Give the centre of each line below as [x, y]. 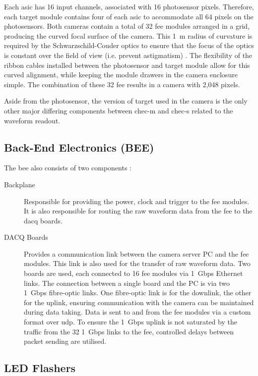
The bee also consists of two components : [68, 168]
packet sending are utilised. [65, 341]
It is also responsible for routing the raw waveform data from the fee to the [138, 211]
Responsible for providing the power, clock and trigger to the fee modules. [137, 201]
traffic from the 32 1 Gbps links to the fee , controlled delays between [129, 331]
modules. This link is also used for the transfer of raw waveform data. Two [137, 263]
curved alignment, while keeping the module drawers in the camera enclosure [121, 75]
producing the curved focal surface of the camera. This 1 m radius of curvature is [128, 35]
